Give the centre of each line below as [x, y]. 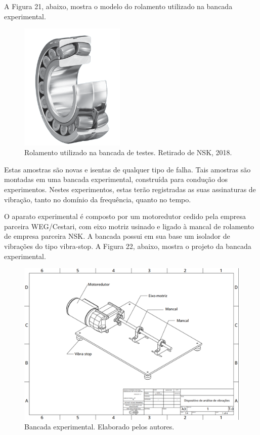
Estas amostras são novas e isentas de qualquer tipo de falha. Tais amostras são [127, 169]
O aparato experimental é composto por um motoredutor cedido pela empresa [125, 216]
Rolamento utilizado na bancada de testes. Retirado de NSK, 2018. [128, 152]
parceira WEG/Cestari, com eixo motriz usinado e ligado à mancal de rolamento [129, 226]
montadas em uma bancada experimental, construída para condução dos [116, 179]
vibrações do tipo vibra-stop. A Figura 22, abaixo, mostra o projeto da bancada [128, 246]
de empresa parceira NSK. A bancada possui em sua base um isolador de [117, 236]
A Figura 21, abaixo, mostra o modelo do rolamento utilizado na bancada [118, 6]
